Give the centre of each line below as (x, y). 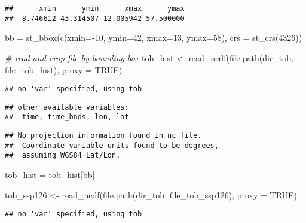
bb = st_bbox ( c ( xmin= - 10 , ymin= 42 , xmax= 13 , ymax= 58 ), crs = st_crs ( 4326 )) (154, 37)
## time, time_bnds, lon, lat (67, 117)
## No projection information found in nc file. (103, 136)
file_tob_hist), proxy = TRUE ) (64, 69)
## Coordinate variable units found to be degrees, (112, 145)
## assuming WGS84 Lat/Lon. (63, 156)
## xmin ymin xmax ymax (95, 8)
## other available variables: (67, 107)
